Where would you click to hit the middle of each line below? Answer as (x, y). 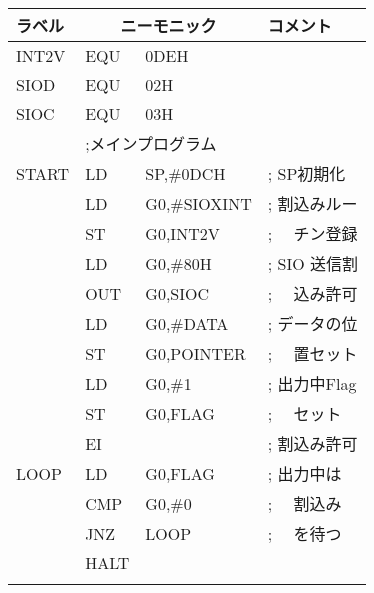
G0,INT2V (182, 233)
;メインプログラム (151, 143)
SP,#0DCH (185, 173)
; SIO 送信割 (312, 263)
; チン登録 (312, 233)
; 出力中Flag (312, 383)
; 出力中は (304, 473)
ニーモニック (168, 25)
